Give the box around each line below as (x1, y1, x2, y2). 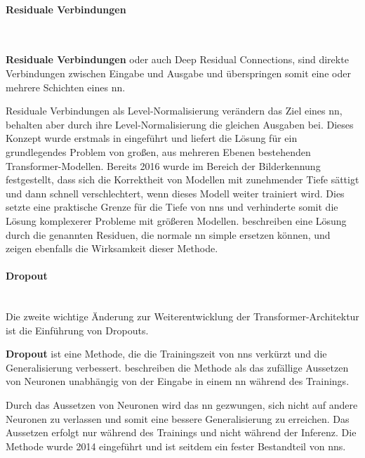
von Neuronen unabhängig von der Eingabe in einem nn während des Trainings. (6, 374, 350, 388)
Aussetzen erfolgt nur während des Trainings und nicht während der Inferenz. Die (6, 425, 357, 440)
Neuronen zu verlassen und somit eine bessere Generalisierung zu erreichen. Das (6, 411, 350, 426)
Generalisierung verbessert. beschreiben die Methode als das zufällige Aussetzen (6, 360, 349, 374)
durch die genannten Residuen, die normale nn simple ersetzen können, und (6, 227, 331, 242)
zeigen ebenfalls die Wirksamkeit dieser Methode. (6, 241, 218, 256)
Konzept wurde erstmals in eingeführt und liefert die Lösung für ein (6, 131, 298, 145)
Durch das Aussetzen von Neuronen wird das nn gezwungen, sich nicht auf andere (6, 398, 358, 412)
